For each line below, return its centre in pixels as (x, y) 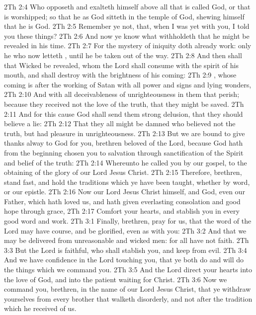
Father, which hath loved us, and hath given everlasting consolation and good (122, 201)
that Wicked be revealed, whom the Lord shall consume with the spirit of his (121, 65)
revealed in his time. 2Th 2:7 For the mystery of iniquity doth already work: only (128, 45)
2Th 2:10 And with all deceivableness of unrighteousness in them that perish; (122, 94)
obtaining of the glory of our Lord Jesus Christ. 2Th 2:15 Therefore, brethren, (123, 172)
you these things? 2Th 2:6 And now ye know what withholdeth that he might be (127, 36)
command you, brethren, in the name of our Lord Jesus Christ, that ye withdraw (128, 289)
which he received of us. (40, 308)
